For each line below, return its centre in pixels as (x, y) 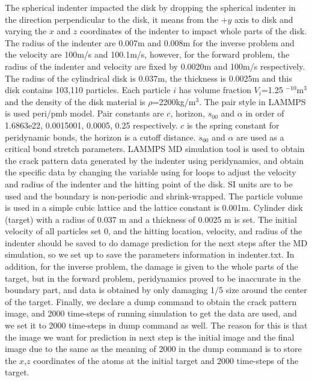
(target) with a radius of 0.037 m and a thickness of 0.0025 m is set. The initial (151, 219)
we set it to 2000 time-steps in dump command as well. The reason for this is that (156, 325)
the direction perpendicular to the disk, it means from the (112, 19)
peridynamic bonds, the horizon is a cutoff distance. (100, 137)
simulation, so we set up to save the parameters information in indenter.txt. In (150, 254)
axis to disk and (264, 19)
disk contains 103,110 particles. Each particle (88, 90)
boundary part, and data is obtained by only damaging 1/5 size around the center (156, 290)
